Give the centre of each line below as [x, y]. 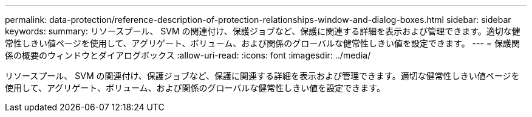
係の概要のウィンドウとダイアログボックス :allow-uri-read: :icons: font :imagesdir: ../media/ [188, 55]
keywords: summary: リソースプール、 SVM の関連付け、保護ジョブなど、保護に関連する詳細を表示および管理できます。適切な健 [263, 31]
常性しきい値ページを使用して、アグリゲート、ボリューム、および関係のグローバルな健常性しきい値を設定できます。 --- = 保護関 [263, 43]
